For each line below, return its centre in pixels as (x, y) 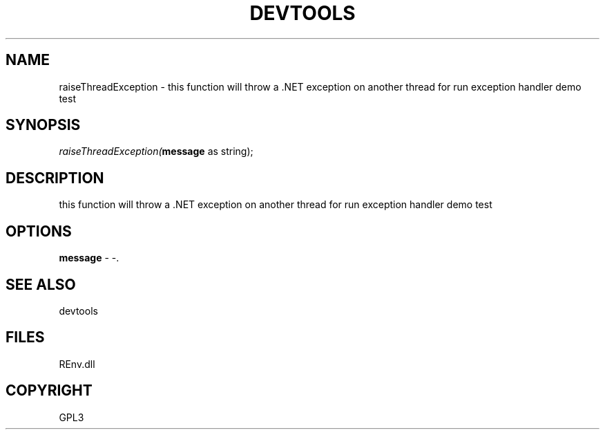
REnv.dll (77, 364)
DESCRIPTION (55, 178)
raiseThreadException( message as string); (156, 151)
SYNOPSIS (43, 125)
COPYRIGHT (49, 391)
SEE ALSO (41, 284)
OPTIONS (39, 231)
